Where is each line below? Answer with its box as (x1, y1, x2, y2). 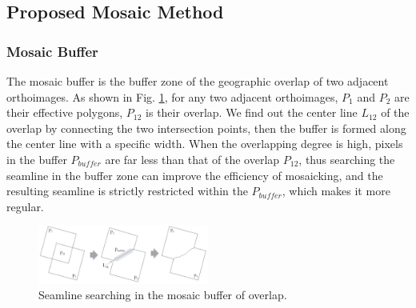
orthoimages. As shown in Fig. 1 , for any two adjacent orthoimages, (6, 88, 338, 105)
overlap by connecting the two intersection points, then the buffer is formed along (6, 119, 406, 136)
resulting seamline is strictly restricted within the (6, 182, 248, 199)
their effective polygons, (6, 104, 123, 121)
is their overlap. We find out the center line (146, 104, 358, 121)
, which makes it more (282, 182, 390, 199)
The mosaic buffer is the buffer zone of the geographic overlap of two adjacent (6, 73, 389, 89)
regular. (6, 198, 44, 214)
